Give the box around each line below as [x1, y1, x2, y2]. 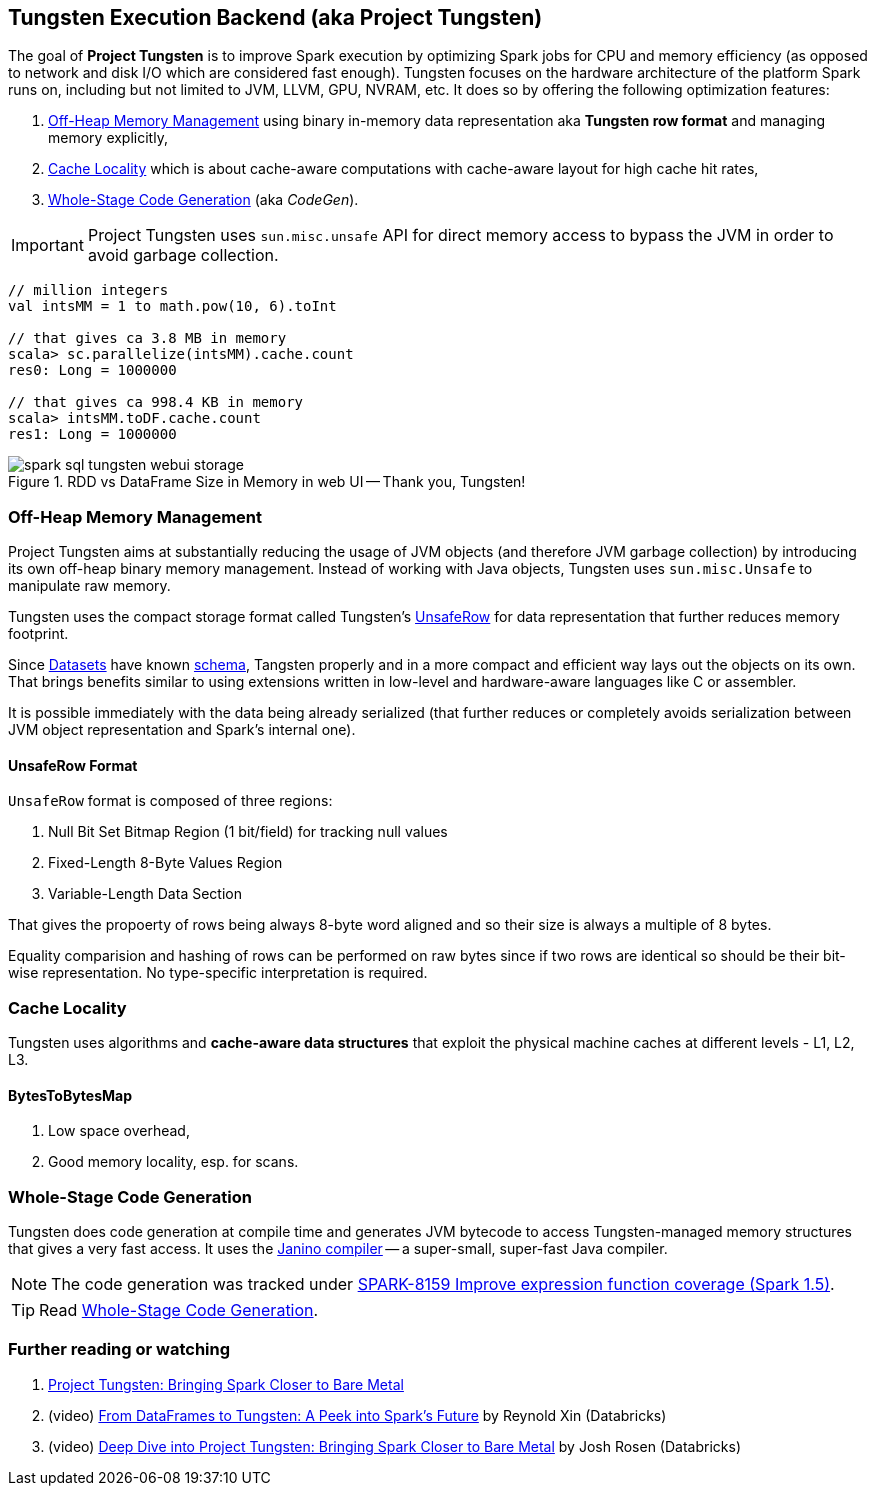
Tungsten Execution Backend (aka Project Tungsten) [8, 5, 543, 30]
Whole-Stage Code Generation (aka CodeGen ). [48, 191, 359, 209]
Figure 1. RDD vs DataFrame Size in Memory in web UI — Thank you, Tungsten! [8, 473, 526, 491]
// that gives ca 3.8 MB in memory [8, 330, 287, 347]
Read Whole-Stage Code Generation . [39, 1300, 319, 1321]
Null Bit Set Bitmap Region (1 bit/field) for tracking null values [48, 823, 448, 841]
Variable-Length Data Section [48, 885, 242, 903]
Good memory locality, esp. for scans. [48, 1153, 299, 1171]
